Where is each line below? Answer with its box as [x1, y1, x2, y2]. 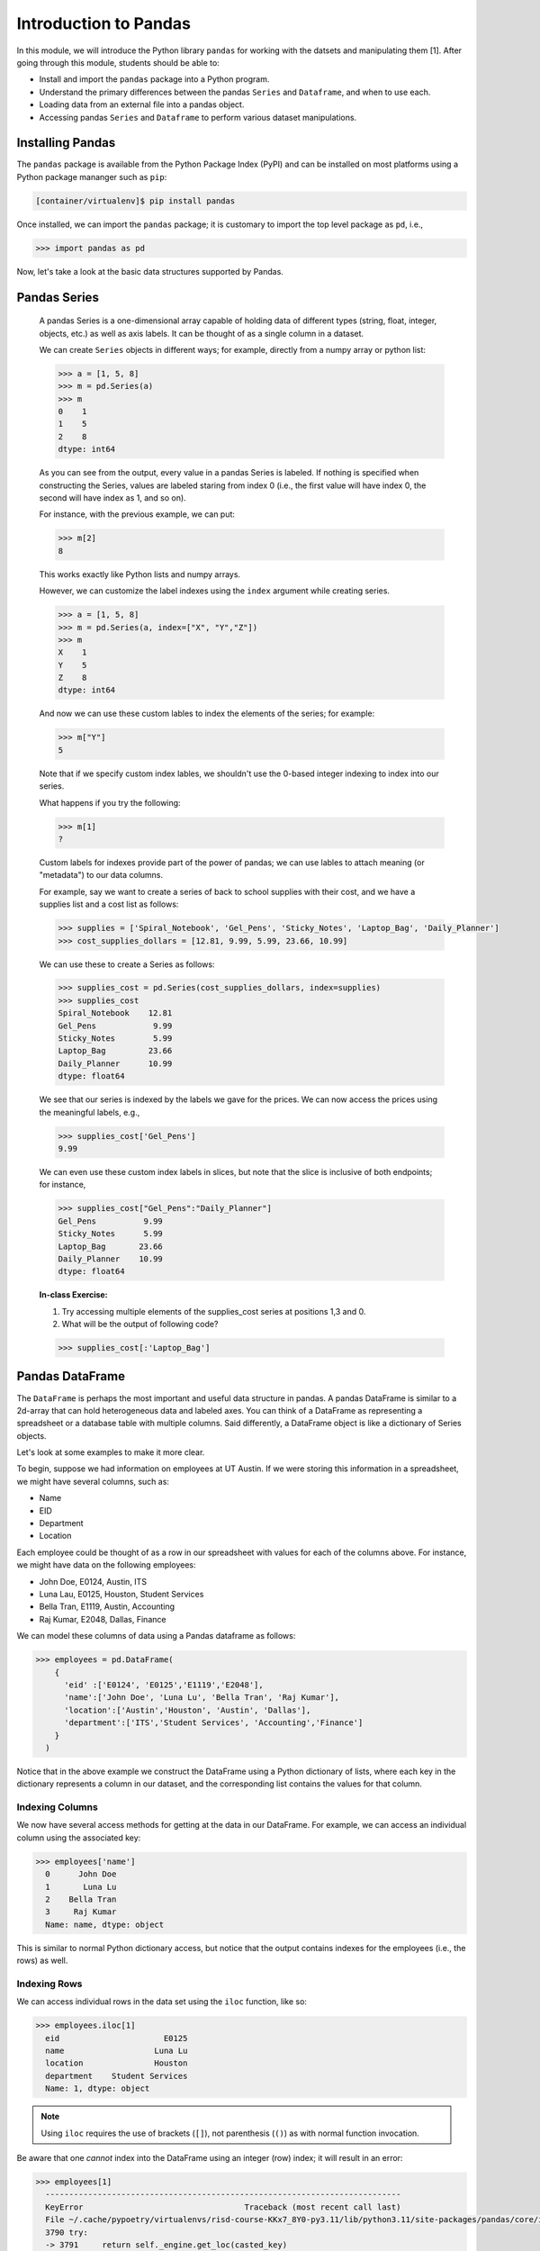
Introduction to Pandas [16, 14, 191, 33]
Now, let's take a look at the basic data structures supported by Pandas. [16, 266, 283, 276]
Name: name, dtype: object [45, 1919, 165, 1930]
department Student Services [45, 2071, 188, 2081]
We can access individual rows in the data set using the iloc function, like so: [16, 1996, 308, 2007]
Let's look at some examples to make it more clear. [16, 1447, 205, 1458]
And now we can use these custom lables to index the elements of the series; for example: [39, 708, 375, 719]
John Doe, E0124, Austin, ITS [39, 1576, 148, 1587]
